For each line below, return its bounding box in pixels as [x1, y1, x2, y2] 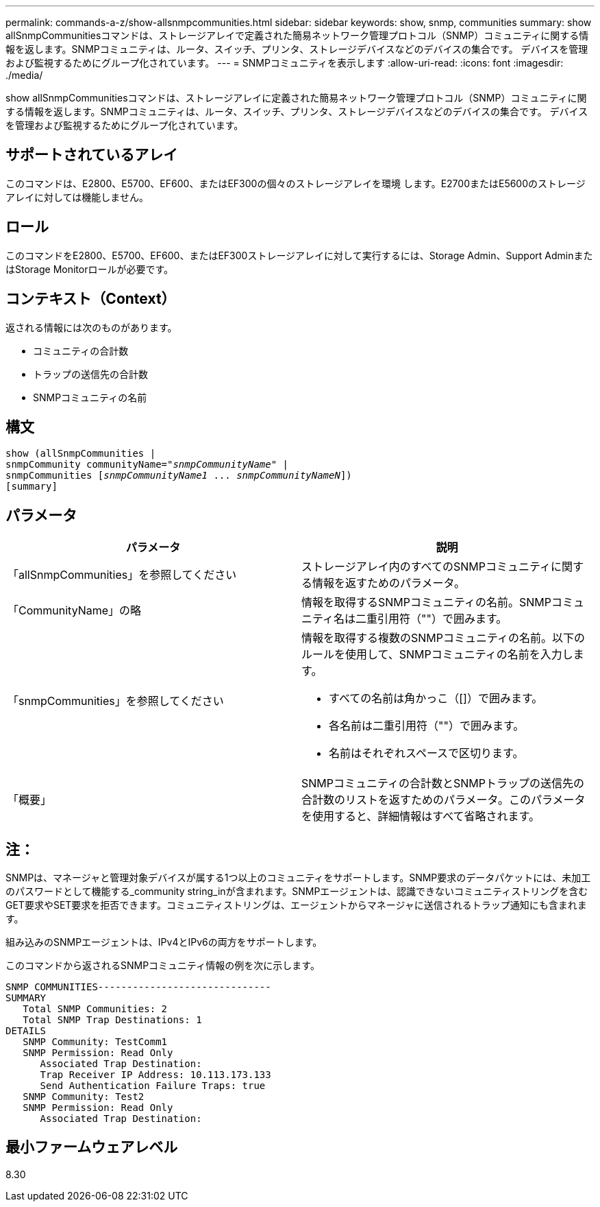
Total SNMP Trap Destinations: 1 [23, 1014, 202, 1026]
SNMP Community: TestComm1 [23, 1036, 168, 1048]
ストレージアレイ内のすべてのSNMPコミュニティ [301, 560, 551, 574]
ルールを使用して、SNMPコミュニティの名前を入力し [301, 647, 573, 662]
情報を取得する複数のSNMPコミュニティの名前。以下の [301, 631, 586, 645]
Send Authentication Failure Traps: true [40, 1080, 266, 1092]
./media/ [5, 69, 43, 81]
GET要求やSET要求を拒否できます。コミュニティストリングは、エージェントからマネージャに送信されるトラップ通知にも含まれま [5, 899, 587, 911]
